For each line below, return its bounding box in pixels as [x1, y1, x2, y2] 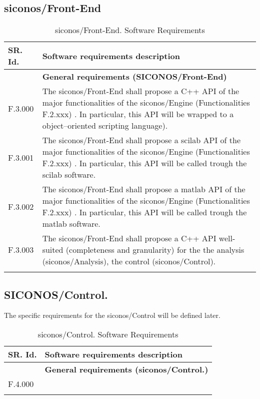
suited [42, 244, 63, 256]
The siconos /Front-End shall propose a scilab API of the [42, 134, 240, 146]
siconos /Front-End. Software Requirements [55, 24, 205, 36]
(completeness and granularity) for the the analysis [65, 244, 244, 256]
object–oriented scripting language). [42, 120, 168, 132]
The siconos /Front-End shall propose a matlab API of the [42, 183, 245, 195]
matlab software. [42, 218, 100, 230]
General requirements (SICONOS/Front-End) [42, 71, 227, 83]
